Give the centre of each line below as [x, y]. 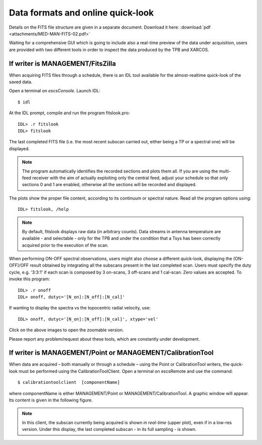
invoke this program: [30, 279]
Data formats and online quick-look [81, 13]
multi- [225, 171]
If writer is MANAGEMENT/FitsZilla [62, 63]
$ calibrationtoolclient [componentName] [69, 382]
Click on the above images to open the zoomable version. [66, 330]
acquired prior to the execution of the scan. [65, 245]
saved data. [21, 82]
